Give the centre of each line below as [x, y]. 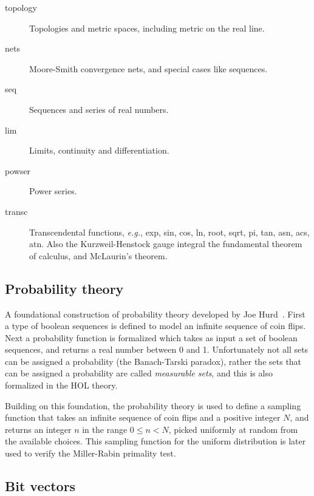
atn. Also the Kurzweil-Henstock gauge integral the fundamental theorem [166, 244]
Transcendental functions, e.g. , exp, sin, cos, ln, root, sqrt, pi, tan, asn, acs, [169, 232]
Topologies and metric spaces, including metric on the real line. [147, 28]
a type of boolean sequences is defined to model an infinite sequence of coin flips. [155, 326]
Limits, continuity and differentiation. [99, 150]
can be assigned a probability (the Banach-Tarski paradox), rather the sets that [153, 361]
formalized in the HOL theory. [61, 385]
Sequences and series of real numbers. [99, 109]
